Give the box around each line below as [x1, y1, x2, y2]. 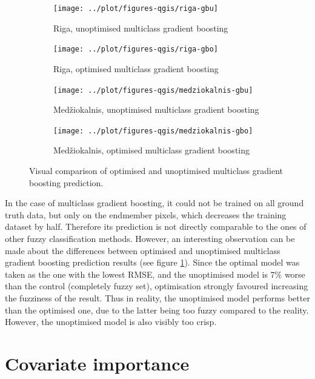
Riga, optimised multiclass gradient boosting [53, 62, 219, 75]
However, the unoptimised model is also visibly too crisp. [5, 315, 217, 328]
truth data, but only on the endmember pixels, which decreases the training [5, 208, 287, 221]
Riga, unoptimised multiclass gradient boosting [53, 21, 228, 34]
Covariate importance [5, 350, 190, 375]
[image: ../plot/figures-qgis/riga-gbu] [53, 4, 219, 13]
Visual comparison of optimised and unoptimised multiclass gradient [29, 164, 283, 176]
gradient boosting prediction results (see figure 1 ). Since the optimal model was [5, 256, 300, 269]
